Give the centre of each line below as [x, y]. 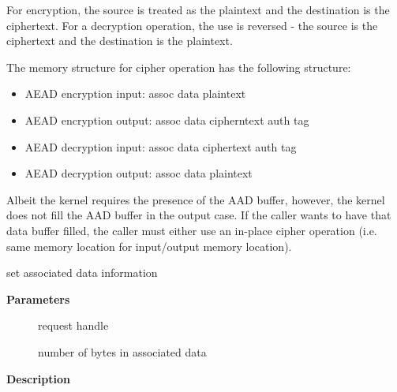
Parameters [38, 299]
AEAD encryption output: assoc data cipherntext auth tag [167, 119]
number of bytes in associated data [122, 351]
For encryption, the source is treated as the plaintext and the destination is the [198, 9]
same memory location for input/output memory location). [149, 246]
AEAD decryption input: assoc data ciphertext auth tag [161, 146]
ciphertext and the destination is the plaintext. [120, 41]
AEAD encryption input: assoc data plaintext [135, 93]
